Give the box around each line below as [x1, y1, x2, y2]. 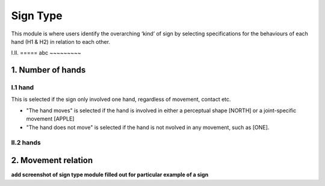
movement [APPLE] [26, 115, 75, 122]
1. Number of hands [11, 65, 86, 75]
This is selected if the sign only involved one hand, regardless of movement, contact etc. [11, 96, 231, 103]
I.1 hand [11, 83, 34, 92]
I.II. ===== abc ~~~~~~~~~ [11, 49, 81, 56]
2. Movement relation [11, 155, 93, 166]
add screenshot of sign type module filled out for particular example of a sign [11, 171, 209, 178]
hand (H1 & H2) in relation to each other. [11, 38, 111, 45]
